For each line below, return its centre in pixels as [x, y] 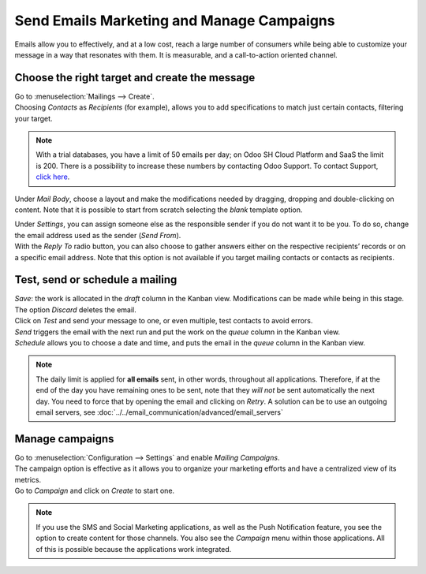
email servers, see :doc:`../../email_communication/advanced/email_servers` [159, 412]
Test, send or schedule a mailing [96, 280]
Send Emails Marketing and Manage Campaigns [175, 20]
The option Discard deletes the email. [76, 309]
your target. [34, 118]
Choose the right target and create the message [135, 78]
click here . [53, 177]
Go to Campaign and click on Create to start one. [95, 491]
